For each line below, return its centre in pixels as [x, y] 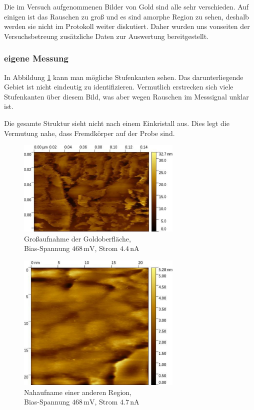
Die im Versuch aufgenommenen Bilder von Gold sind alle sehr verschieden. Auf [126, 6]
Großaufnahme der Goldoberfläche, [77, 238]
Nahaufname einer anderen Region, [78, 392]
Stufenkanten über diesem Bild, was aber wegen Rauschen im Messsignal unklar [126, 96]
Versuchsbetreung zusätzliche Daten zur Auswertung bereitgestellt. [106, 36]
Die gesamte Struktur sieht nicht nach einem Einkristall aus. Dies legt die [117, 123]
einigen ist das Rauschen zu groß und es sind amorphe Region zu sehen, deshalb [126, 16]
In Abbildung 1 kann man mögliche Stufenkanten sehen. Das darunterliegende [124, 77]
